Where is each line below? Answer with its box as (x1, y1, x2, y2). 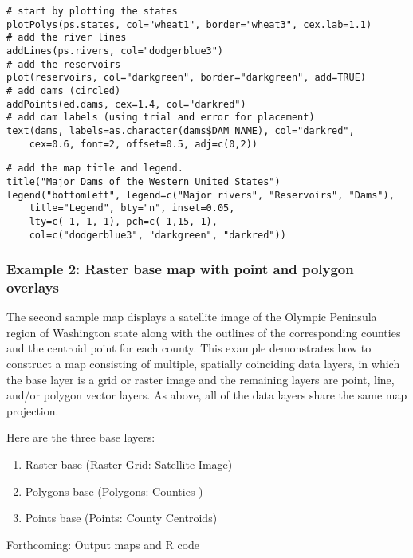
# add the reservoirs (6, 58, 121, 70)
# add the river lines (6, 32, 127, 44)
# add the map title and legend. (6, 163, 183, 175)
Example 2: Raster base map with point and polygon (6, 259, 354, 279)
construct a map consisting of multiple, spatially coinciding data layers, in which (6, 356, 400, 372)
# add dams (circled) (6, 84, 121, 96)
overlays (6, 277, 59, 297)
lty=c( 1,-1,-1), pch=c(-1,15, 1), (29, 215, 218, 227)
